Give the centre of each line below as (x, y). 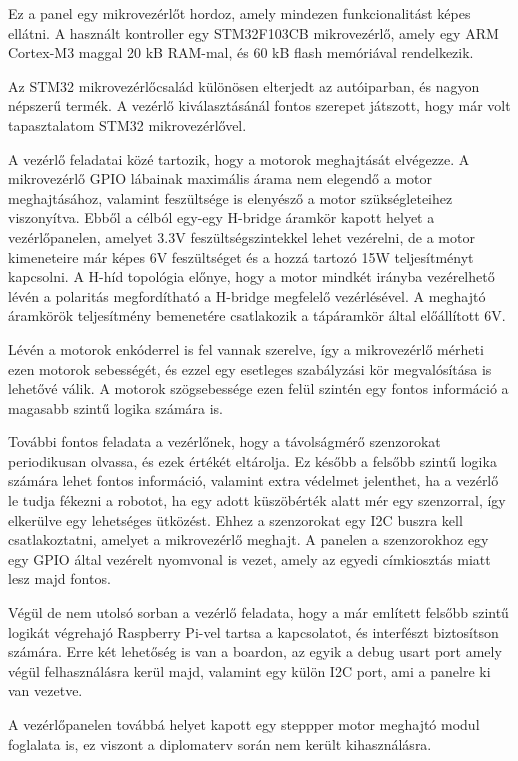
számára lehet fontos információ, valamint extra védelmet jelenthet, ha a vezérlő (253, 480)
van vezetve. (45, 690)
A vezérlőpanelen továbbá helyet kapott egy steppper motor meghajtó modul (244, 724)
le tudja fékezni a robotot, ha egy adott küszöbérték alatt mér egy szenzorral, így (257, 500)
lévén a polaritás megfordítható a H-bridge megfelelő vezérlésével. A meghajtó (247, 295)
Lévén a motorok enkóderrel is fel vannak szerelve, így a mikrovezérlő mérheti (246, 348)
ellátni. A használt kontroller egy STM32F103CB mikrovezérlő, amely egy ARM (253, 32)
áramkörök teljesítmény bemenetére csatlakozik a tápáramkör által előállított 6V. (257, 315)
